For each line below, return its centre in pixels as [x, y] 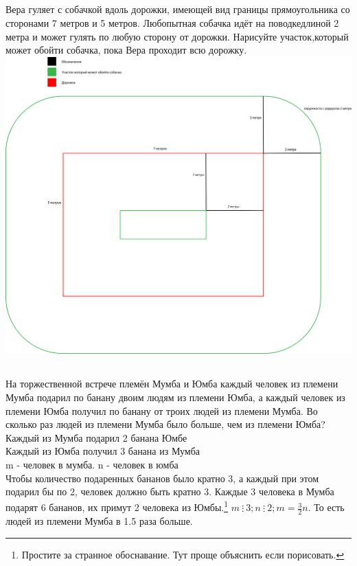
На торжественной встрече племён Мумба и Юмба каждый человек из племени [172, 384]
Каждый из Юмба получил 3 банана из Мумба [103, 451]
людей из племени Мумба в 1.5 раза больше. [99, 521]
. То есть [326, 507]
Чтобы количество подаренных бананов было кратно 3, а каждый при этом [162, 478]
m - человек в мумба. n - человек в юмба [92, 464]
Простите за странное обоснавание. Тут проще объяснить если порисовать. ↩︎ [183, 554]
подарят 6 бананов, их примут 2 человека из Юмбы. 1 [117, 506]
